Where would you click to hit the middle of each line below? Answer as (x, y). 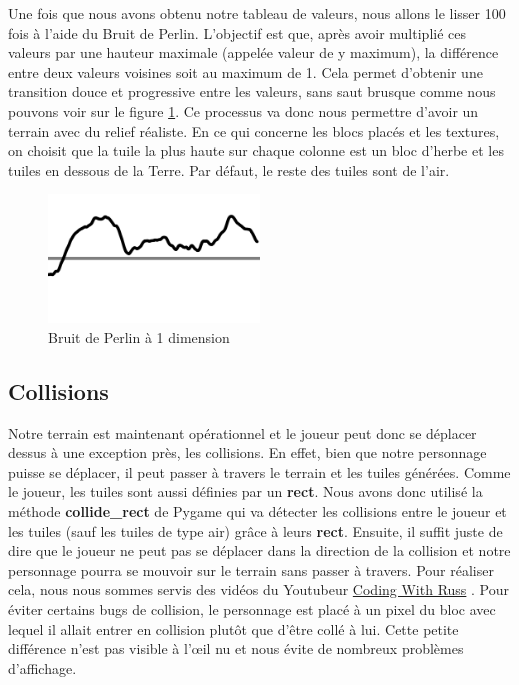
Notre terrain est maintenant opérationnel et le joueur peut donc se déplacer (242, 432)
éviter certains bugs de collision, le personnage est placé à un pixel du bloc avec (252, 609)
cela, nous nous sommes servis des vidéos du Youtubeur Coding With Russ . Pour (259, 589)
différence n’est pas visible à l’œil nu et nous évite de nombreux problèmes (236, 648)
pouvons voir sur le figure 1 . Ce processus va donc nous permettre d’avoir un (243, 110)
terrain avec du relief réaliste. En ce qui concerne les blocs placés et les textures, (254, 130)
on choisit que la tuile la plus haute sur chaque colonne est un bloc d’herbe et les (256, 150)
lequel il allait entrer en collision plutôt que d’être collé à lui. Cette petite (233, 628)
